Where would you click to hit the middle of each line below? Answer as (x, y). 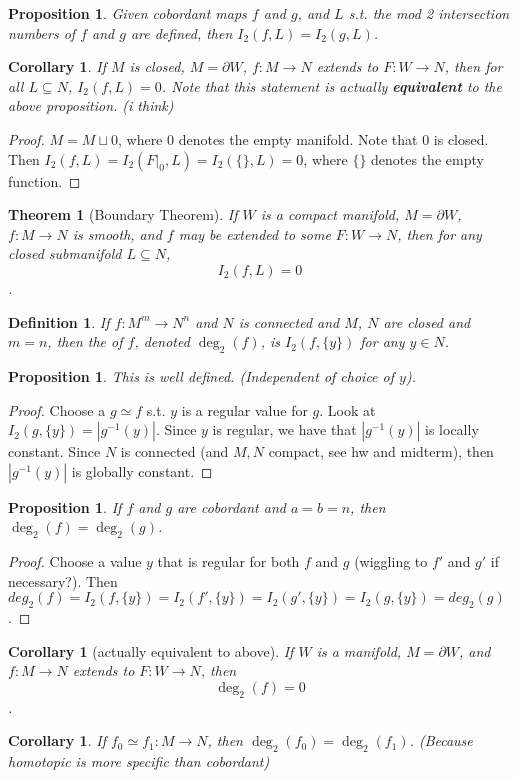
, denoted (162, 341)
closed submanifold (65, 253)
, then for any (439, 233)
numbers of (42, 32)
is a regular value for (244, 409)
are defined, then (181, 32)
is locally (452, 429)
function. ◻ (44, 180)
